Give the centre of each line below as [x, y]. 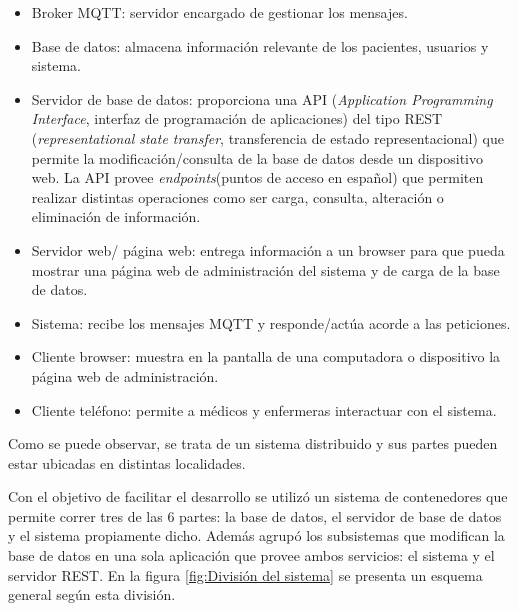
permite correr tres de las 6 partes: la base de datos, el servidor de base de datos [255, 515]
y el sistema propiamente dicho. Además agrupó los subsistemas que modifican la [256, 535]
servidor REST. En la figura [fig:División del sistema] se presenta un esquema [245, 574]
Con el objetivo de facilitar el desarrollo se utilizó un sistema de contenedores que [258, 496]
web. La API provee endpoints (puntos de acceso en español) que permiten [257, 177]
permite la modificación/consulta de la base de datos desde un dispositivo [257, 157]
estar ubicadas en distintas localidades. [127, 462]
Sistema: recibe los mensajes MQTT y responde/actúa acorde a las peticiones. [271, 322]
